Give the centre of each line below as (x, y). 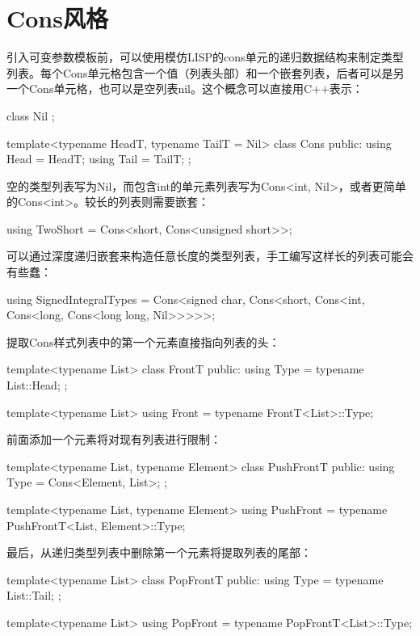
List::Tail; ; (34, 595)
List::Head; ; (37, 385)
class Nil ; (31, 115)
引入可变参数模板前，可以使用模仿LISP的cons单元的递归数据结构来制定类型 (205, 57)
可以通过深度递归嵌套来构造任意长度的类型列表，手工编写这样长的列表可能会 (210, 256)
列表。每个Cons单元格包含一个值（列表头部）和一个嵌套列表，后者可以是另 (206, 72)
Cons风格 (57, 18)
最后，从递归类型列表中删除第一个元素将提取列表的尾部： (159, 552)
